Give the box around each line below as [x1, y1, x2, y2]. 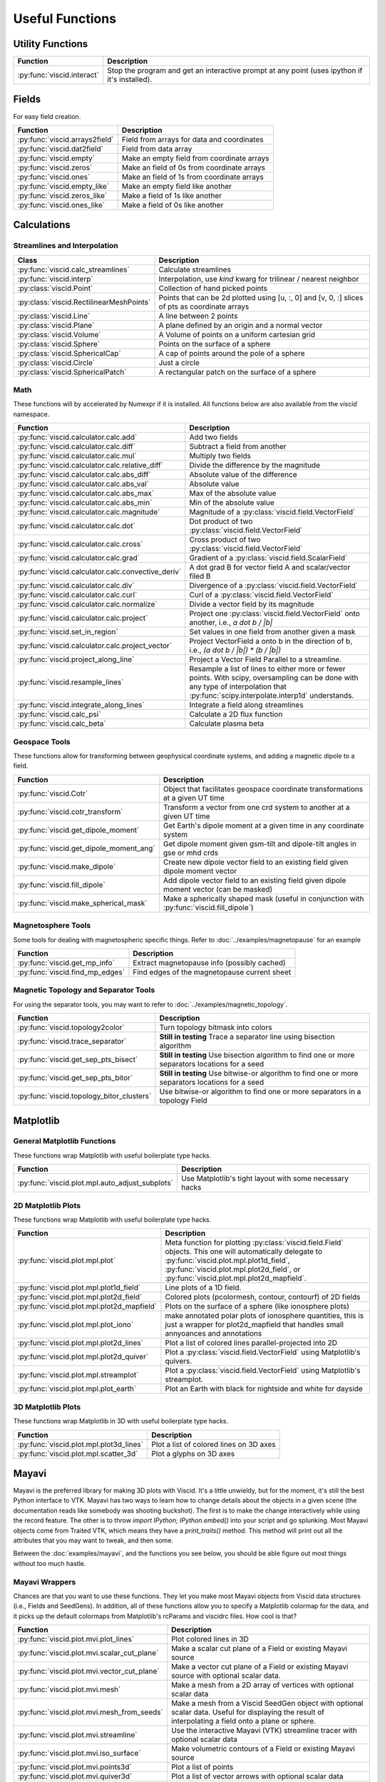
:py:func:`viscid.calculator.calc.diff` [17, 442, 135, 452]
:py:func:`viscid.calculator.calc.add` [17, 432, 138, 442]
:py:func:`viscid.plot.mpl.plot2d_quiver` [17, 1351, 149, 1361]
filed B [189, 571, 211, 581]
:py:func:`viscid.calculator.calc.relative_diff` [17, 460, 164, 470]
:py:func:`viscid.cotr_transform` [17, 806, 123, 816]
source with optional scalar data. [171, 1671, 281, 1681]
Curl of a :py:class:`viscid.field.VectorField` [189, 590, 334, 600]
